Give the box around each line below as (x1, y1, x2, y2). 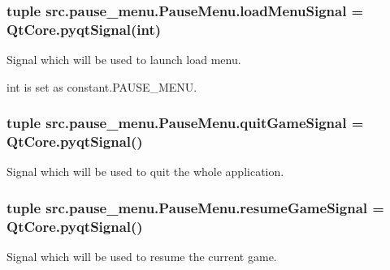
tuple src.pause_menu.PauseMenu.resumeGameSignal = (6, 197, 384, 217)
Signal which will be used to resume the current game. (6, 248, 277, 265)
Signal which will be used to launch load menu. (6, 51, 241, 68)
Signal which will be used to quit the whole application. (6, 163, 284, 180)
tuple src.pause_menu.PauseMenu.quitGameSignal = (6, 113, 364, 133)
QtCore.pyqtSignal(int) (6, 19, 162, 39)
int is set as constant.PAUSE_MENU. (6, 78, 197, 95)
